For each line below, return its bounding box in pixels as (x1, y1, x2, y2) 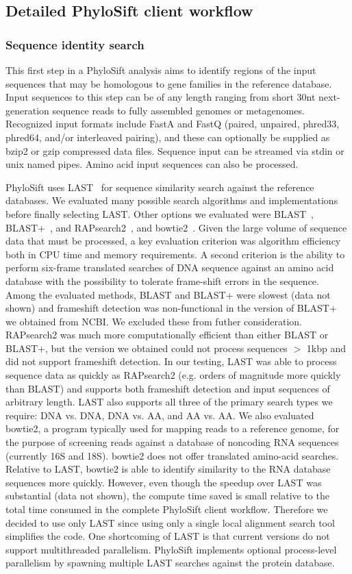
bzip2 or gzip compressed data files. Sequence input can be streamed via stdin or (5, 143, 344, 158)
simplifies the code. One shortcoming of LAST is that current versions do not (5, 529, 330, 543)
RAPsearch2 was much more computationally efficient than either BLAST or (5, 327, 329, 342)
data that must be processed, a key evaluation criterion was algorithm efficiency (5, 234, 341, 248)
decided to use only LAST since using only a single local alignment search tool (5, 515, 335, 529)
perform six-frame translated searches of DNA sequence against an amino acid (5, 260, 334, 275)
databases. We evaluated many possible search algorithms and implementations (5, 193, 338, 208)
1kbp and (306, 340, 347, 355)
